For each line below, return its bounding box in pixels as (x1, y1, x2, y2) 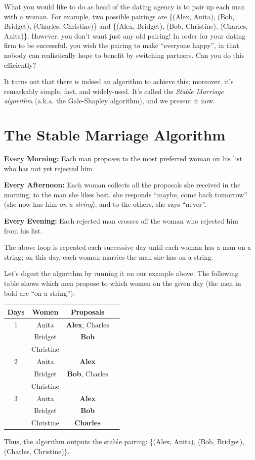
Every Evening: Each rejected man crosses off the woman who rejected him (4, 216, 238, 226)
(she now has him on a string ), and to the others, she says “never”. (4, 199, 207, 209)
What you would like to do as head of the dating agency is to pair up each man (4, 1, 245, 11)
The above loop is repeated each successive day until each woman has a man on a (4, 242, 251, 252)
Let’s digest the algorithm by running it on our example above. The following (4, 268, 239, 278)
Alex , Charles (66, 319, 109, 329)
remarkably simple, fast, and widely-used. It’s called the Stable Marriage (4, 86, 224, 96)
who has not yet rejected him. (4, 163, 94, 173)
